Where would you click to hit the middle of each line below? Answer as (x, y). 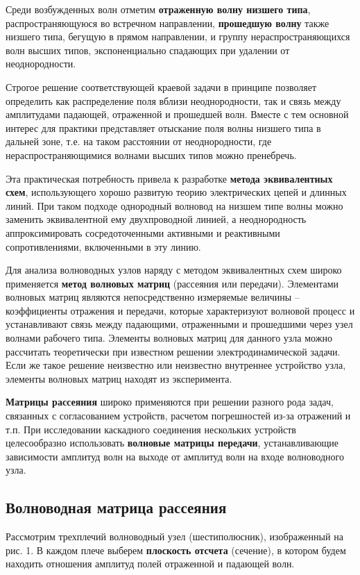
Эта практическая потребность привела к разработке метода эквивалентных (169, 178)
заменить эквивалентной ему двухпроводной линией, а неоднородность (156, 219)
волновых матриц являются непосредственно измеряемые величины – (153, 297)
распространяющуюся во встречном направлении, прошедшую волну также (168, 23)
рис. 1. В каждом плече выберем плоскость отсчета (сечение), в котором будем (176, 550)
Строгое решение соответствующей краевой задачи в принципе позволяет (161, 86)
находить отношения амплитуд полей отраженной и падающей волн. (150, 564)
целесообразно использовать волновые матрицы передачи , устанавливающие (172, 443)
